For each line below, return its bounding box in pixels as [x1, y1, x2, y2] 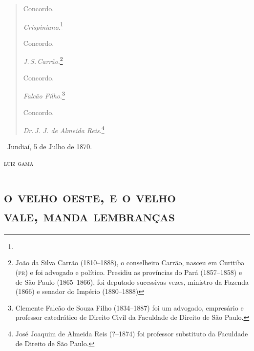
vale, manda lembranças [4, 205, 175, 225]
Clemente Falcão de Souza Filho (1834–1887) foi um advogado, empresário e [15, 302, 244, 312]
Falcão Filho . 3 [23, 89, 65, 100]
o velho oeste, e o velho [4, 186, 176, 206]
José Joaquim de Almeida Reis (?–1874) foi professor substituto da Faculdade [15, 329, 248, 339]
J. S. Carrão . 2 [23, 55, 63, 66]
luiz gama [4, 157, 34, 168]
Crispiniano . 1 [23, 20, 63, 32]
